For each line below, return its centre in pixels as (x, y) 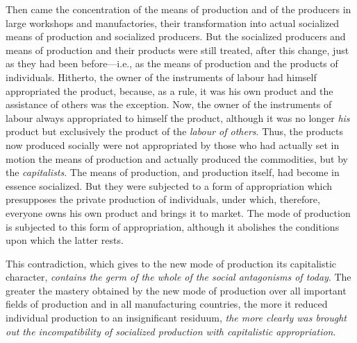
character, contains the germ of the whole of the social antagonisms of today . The (178, 277)
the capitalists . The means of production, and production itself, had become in (173, 172)
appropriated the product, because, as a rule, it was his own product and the (169, 90)
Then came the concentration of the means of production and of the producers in (178, 9)
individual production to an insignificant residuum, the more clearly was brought (176, 318)
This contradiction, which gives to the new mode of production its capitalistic (171, 263)
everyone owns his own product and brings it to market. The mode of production (178, 212)
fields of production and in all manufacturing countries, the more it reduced (167, 304)
